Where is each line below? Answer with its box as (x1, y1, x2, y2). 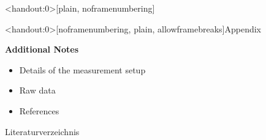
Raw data (19, 84, 56, 97)
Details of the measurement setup (19, 63, 146, 76)
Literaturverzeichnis (5, 125, 80, 138)
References (19, 104, 59, 117)
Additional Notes (5, 43, 79, 56)
